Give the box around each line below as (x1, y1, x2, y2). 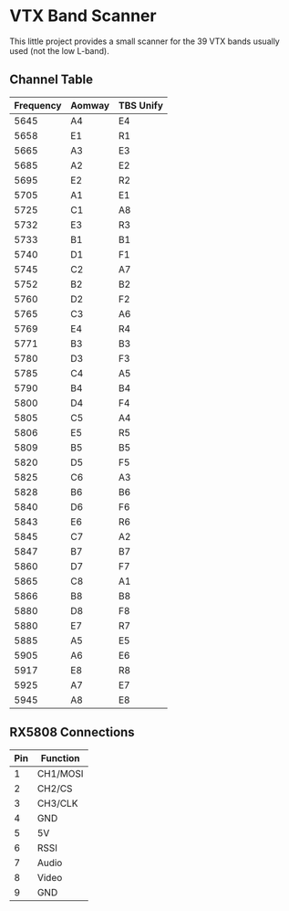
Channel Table (9, 72, 94, 88)
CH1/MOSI (36, 767, 84, 779)
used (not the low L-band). (9, 45, 109, 56)
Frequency (14, 99, 62, 111)
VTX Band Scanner (9, 5, 157, 26)
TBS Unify (118, 99, 164, 111)
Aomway (70, 99, 110, 111)
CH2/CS (36, 782, 73, 795)
